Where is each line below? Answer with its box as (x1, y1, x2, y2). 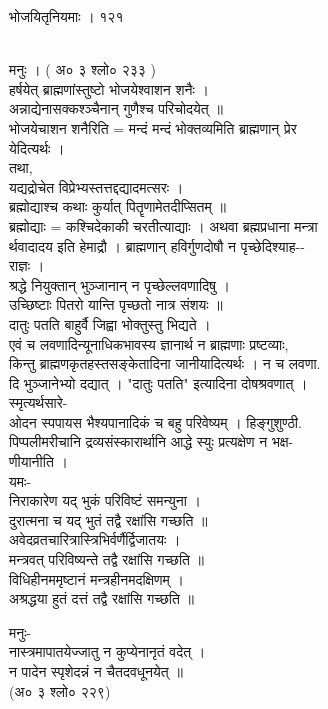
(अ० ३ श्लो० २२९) (9, 680, 111, 701)
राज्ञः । (9, 255, 45, 276)
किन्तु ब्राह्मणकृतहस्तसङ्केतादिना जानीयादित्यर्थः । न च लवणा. (9, 353, 321, 374)
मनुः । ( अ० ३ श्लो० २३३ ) (9, 59, 156, 80)
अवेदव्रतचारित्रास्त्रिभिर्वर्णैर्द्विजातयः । (9, 529, 181, 550)
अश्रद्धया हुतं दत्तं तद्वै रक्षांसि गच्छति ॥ (9, 588, 194, 609)
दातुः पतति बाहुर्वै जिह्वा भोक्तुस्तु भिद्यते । (9, 313, 211, 334)
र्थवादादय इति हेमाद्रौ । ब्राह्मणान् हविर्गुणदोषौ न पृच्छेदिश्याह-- (9, 235, 305, 256)
